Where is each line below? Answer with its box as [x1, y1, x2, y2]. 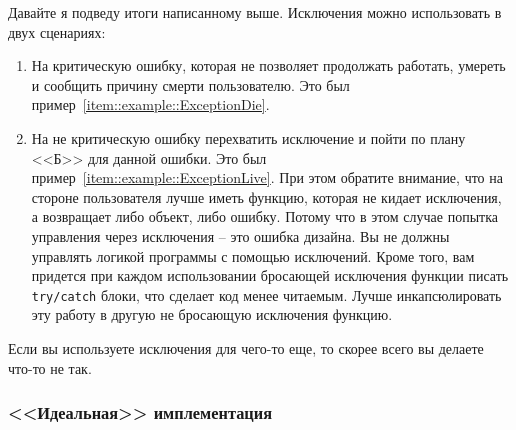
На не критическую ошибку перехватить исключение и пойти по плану [31, 127, 466, 148]
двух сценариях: [8, 21, 106, 42]
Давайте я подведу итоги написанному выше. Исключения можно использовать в [8, 2, 502, 22]
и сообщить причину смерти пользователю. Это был [31, 74, 350, 95]
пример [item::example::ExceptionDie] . [31, 94, 270, 115]
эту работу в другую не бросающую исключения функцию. [31, 304, 393, 325]
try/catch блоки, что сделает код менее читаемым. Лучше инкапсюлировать [31, 284, 502, 305]
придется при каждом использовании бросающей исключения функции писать [31, 265, 509, 286]
